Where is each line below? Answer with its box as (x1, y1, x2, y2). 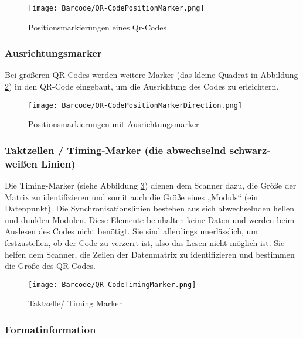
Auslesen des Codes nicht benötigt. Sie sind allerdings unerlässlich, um (5, 225, 258, 237)
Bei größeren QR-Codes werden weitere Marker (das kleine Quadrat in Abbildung (5, 69, 298, 81)
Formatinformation (5, 322, 96, 336)
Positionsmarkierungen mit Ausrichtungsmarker (28, 118, 199, 130)
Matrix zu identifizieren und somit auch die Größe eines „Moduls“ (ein (5, 190, 258, 203)
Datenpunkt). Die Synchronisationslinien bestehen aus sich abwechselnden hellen (5, 202, 295, 214)
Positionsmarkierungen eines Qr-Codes (28, 21, 166, 33)
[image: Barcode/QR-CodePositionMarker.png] (28, 4, 205, 12)
